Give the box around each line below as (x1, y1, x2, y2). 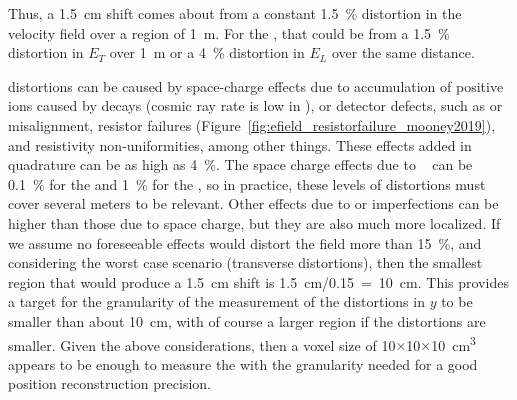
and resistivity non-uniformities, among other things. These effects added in (8, 134, 472, 155)
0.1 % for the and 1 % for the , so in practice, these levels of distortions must (8, 173, 486, 194)
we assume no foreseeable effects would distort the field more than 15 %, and (8, 232, 482, 253)
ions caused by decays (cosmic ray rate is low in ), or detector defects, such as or (8, 95, 503, 116)
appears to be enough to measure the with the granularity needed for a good (8, 353, 478, 374)
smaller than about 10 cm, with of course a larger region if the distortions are (8, 310, 486, 331)
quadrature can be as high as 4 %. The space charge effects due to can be (8, 154, 473, 175)
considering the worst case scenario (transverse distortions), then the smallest (8, 252, 483, 273)
